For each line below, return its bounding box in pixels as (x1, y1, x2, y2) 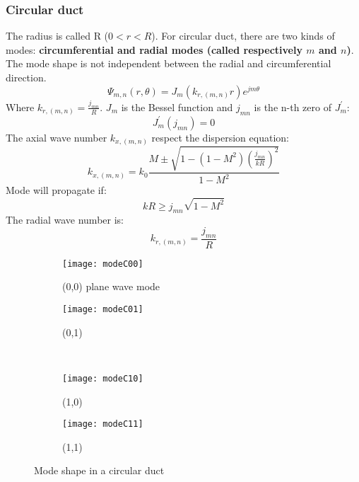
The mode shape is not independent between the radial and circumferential (6, 56, 331, 71)
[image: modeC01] (62, 304, 143, 315)
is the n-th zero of (254, 99, 331, 114)
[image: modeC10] (62, 373, 143, 384)
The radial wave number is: (6, 212, 124, 227)
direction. (6, 70, 47, 84)
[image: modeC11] (62, 419, 143, 430)
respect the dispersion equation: (151, 130, 289, 144)
